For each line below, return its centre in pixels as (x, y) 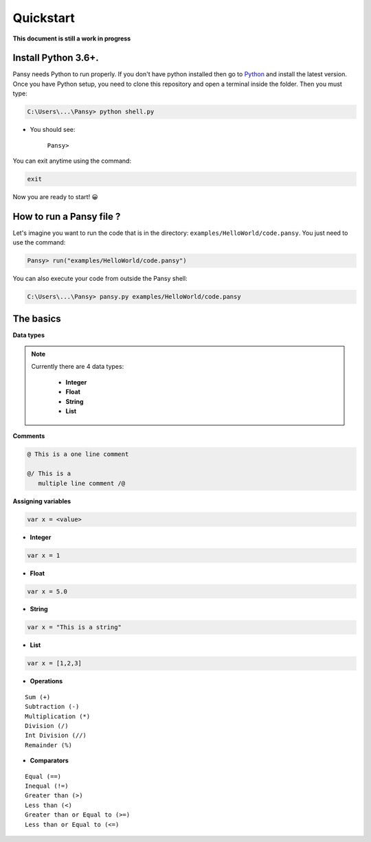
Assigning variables (42, 501)
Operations (46, 681)
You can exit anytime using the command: (72, 161)
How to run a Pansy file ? (67, 216)
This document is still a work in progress (72, 38)
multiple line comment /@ (82, 483)
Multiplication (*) (58, 716)
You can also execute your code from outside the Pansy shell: (100, 279)
